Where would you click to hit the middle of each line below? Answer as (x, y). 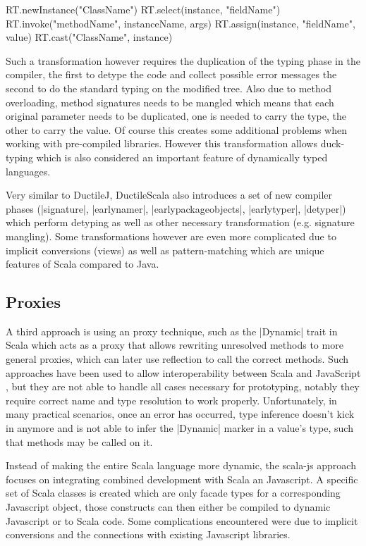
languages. (28, 171)
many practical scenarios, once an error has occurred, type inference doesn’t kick (180, 414)
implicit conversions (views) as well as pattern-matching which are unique (165, 250)
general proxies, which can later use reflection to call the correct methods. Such (177, 359)
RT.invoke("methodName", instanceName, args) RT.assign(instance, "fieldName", (181, 23)
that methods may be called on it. (79, 441)
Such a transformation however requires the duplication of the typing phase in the (183, 60)
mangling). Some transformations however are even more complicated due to (171, 236)
